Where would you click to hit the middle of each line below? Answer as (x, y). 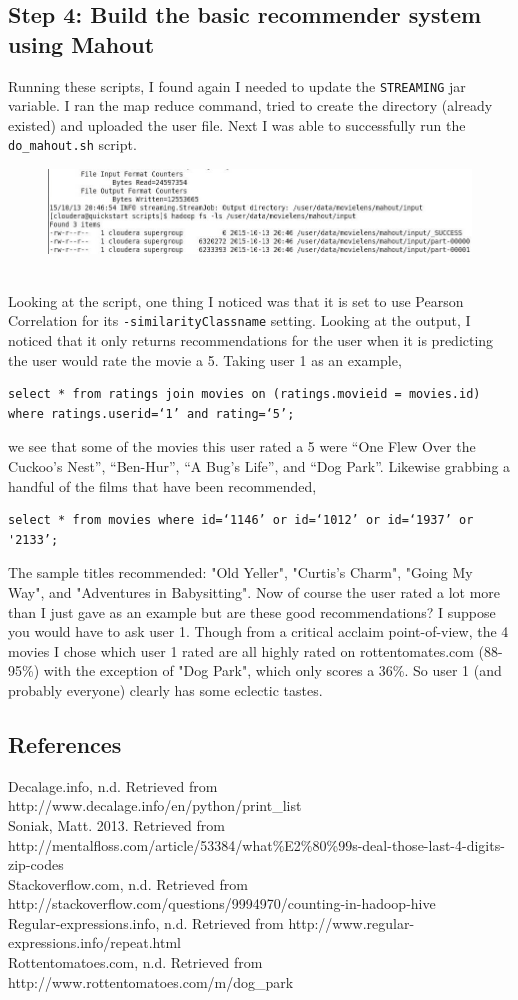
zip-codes (36, 864)
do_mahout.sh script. (72, 144)
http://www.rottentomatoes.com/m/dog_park (151, 981)
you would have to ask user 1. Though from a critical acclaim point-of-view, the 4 (258, 631)
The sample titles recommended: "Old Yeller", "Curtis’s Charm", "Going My (240, 572)
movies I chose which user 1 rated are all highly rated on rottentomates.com (241, 650)
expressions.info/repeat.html (94, 942)
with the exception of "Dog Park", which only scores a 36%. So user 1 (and (272, 670)
